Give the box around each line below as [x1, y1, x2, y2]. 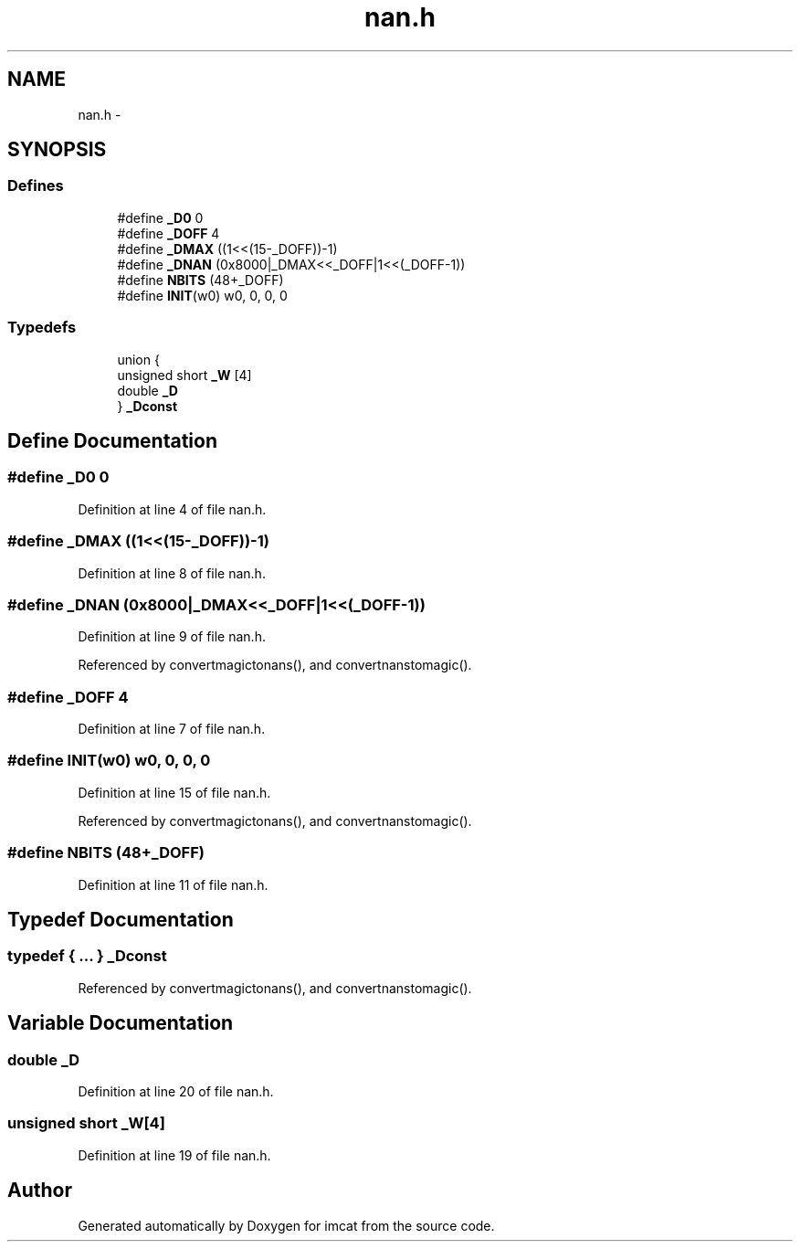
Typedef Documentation [7, 907, 234, 931]
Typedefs [7, 318, 77, 337]
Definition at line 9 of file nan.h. [78, 629, 266, 645]
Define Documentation [7, 429, 217, 452]
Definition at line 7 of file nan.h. [78, 721, 266, 737]
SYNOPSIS [7, 138, 107, 162]
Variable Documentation [7, 1011, 234, 1035]
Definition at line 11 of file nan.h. [78, 876, 268, 893]
